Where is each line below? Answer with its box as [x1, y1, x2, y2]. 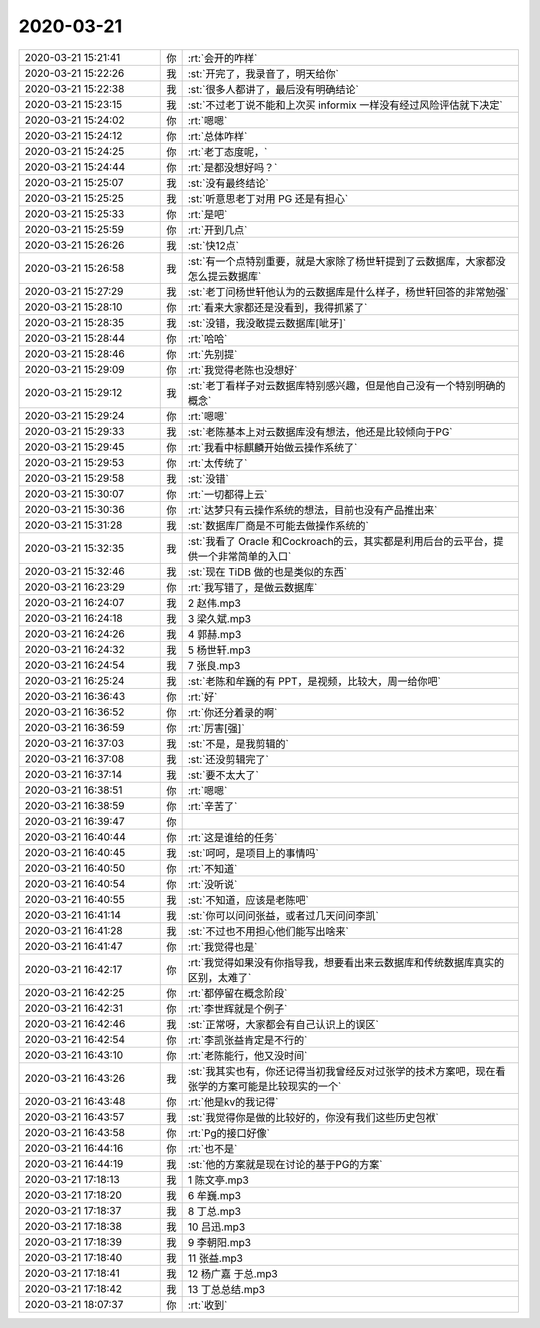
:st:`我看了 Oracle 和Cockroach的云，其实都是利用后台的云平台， [187, 534, 494, 548]
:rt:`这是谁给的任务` [187, 830, 278, 844]
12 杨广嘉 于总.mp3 [187, 1266, 279, 1280]
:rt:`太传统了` [187, 456, 248, 470]
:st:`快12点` [187, 238, 240, 252]
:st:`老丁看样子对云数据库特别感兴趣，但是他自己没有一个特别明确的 [187, 378, 506, 392]
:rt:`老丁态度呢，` [187, 145, 268, 159]
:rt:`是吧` [187, 207, 228, 221]
